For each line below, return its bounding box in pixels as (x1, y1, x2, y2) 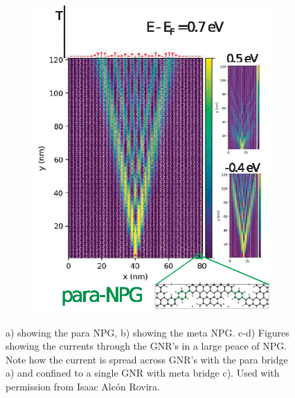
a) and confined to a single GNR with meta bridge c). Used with (6, 366, 280, 380)
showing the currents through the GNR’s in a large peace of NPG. (6, 339, 287, 353)
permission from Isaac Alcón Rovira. (6, 379, 160, 394)
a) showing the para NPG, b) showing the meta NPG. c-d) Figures (6, 325, 289, 339)
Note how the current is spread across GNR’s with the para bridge (6, 352, 288, 366)
